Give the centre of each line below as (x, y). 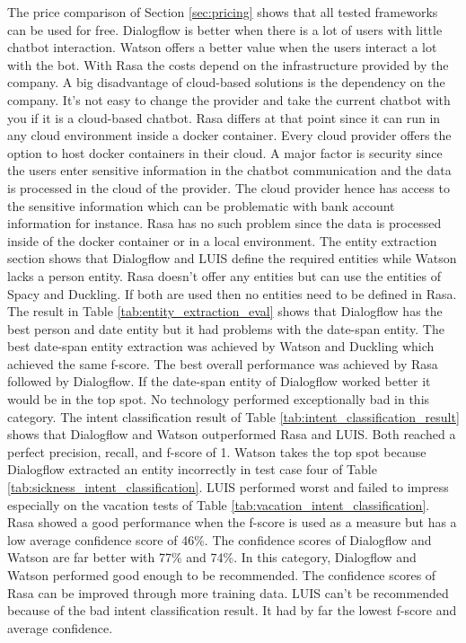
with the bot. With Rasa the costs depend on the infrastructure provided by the (228, 64)
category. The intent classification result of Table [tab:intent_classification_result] (233, 416)
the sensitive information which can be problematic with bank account (201, 205)
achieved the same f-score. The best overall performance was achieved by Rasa (223, 363)
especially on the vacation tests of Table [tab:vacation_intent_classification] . (219, 504)
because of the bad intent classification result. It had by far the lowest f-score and (232, 610)
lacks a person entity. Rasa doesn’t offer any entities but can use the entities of (224, 275)
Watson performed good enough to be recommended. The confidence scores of (222, 575)
